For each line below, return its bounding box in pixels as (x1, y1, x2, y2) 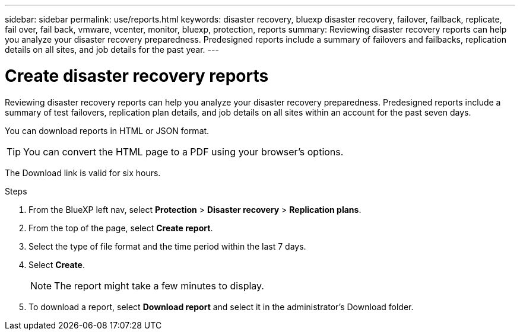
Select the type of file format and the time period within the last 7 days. (28, 241, 306, 251)
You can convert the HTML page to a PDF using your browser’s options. (23, 145, 344, 158)
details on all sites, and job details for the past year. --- (5, 44, 219, 55)
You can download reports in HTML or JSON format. (5, 125, 210, 136)
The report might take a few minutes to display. (54, 279, 264, 292)
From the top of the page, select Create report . (28, 222, 213, 233)
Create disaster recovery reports (5, 65, 269, 86)
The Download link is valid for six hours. (5, 167, 161, 178)
